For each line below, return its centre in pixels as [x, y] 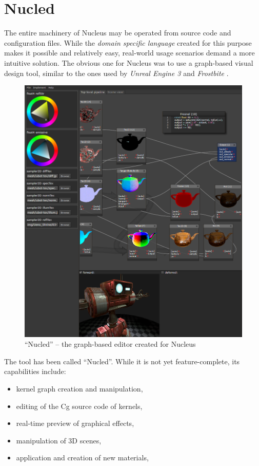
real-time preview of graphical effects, [75, 423]
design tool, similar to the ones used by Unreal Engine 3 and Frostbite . [116, 73]
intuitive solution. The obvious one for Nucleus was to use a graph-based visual [129, 62]
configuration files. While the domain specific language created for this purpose [128, 42]
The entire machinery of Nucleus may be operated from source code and [118, 33]
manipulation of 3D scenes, [59, 440]
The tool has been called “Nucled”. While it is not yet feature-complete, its [122, 361]
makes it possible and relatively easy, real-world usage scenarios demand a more [129, 53]
